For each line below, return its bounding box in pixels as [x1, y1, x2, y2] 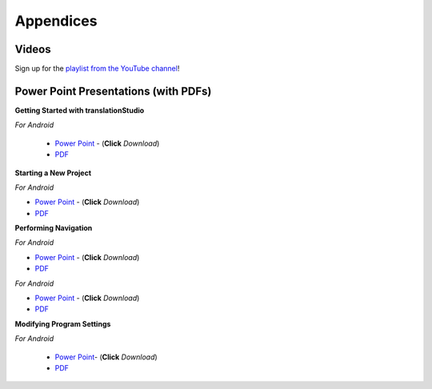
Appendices [14, 12, 98, 30]
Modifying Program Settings [14, 319, 111, 328]
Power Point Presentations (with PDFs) [14, 84, 212, 98]
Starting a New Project [14, 168, 92, 178]
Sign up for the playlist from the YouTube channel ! [14, 64, 180, 74]
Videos [14, 42, 51, 56]
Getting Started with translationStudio [14, 105, 145, 115]
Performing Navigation [14, 223, 93, 233]
